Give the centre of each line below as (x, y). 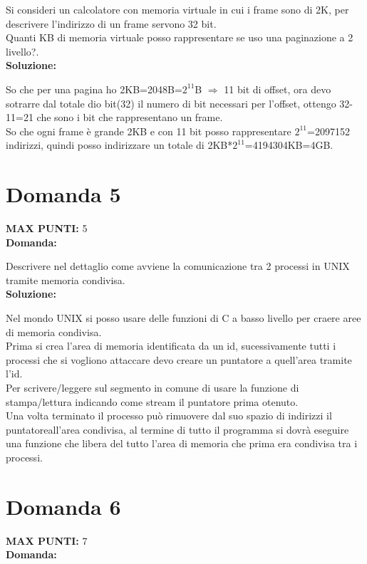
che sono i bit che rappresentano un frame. (130, 117)
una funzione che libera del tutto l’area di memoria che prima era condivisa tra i (182, 443)
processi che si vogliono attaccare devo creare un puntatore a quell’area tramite (179, 359)
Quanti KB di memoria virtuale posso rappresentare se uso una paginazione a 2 (180, 37)
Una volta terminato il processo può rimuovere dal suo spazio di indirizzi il (169, 416)
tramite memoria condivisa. (66, 280)
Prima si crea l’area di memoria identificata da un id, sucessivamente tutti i (171, 346)
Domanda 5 (63, 194)
